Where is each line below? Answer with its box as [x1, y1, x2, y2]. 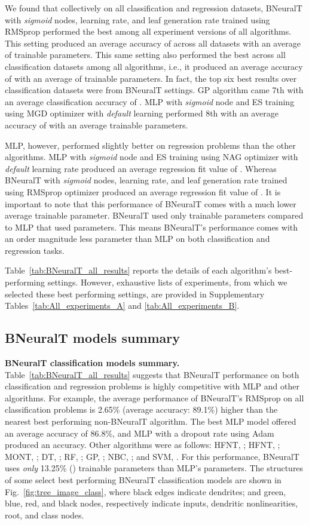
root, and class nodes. [5, 508, 84, 521]
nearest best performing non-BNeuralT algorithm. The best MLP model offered [5, 415, 296, 428]
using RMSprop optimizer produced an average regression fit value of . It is [5, 185, 281, 198]
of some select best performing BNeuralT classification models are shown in [5, 473, 282, 486]
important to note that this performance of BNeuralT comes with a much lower [5, 197, 296, 210]
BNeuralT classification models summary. [5, 357, 180, 369]
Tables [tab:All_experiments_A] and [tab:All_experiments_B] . [5, 299, 240, 312]
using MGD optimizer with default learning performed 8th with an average [5, 107, 279, 119]
